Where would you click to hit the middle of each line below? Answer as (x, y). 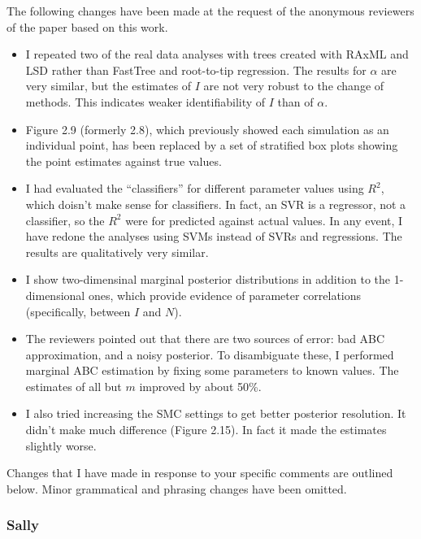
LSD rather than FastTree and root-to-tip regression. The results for (196, 70)
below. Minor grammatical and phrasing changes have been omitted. (177, 488)
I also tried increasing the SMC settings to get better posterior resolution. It (216, 413)
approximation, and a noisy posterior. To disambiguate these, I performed (210, 354)
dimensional (55, 295)
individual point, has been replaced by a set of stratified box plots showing (212, 145)
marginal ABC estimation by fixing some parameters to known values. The (212, 370)
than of (295, 101)
